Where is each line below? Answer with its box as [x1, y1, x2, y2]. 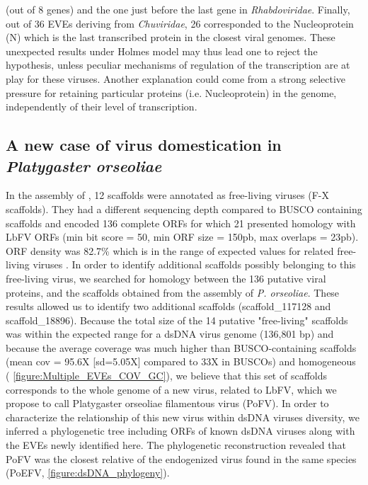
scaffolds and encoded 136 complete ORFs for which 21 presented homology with [6, 215, 356, 230]
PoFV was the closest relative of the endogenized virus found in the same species [6, 451, 357, 466]
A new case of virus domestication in [6, 134, 282, 156]
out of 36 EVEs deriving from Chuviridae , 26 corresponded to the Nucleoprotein [6, 16, 354, 30]
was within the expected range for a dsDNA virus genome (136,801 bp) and [6, 326, 334, 341]
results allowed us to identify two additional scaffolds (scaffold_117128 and [6, 299, 331, 314]
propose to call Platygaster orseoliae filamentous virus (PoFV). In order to [6, 396, 329, 411]
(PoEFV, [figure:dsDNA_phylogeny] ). [6, 465, 170, 480]
